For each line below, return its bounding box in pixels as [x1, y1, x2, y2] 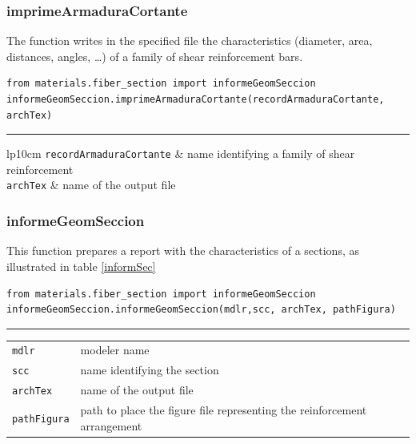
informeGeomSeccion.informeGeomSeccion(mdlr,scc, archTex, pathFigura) [6, 304, 396, 316]
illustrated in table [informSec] [6, 257, 156, 274]
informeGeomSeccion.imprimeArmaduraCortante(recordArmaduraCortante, [6, 94, 385, 105]
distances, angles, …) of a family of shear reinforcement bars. [6, 47, 303, 64]
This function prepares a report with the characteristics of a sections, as [6, 242, 359, 259]
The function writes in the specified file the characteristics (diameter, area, [6, 32, 373, 49]
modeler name [80, 341, 150, 358]
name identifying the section [80, 361, 219, 378]
